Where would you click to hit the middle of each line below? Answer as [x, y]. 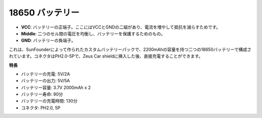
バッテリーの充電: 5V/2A [46, 74]
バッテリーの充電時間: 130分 [49, 101]
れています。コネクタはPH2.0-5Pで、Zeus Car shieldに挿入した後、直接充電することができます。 [106, 56]
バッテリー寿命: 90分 [42, 94]
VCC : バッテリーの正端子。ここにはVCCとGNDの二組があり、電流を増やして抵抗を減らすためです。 [121, 27]
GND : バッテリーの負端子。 [49, 41]
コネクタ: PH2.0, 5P [41, 108]
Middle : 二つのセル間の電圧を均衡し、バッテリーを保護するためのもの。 [93, 33]
